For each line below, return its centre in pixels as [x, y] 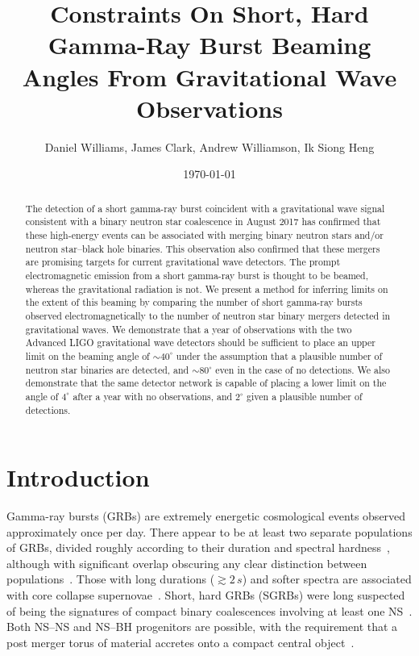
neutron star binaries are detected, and [107, 369]
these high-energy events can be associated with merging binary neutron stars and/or [204, 234]
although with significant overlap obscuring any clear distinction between [187, 563]
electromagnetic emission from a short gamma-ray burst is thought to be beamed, [197, 275]
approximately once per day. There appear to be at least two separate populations [209, 531]
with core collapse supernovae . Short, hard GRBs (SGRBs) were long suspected [206, 595]
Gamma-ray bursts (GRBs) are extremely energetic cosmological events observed [206, 516]
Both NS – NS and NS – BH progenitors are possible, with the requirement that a [202, 627]
